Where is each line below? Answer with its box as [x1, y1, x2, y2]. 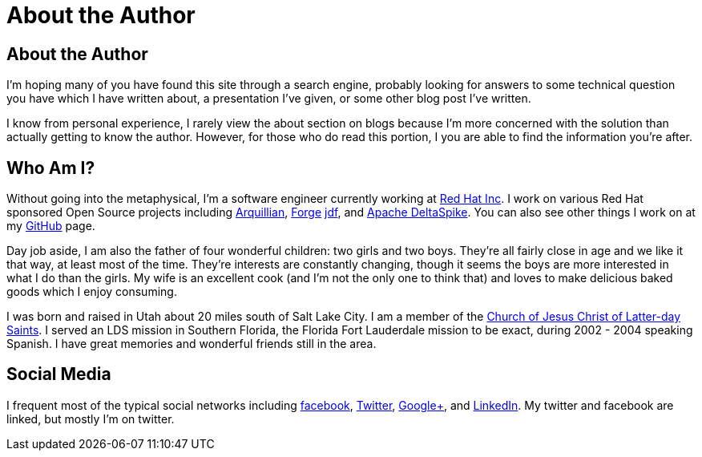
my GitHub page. [6, 219, 95, 233]
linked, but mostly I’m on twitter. [6, 411, 175, 426]
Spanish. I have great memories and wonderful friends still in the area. [6, 337, 377, 351]
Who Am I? [6, 157, 95, 178]
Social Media [6, 364, 111, 385]
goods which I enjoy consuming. [6, 285, 177, 299]
